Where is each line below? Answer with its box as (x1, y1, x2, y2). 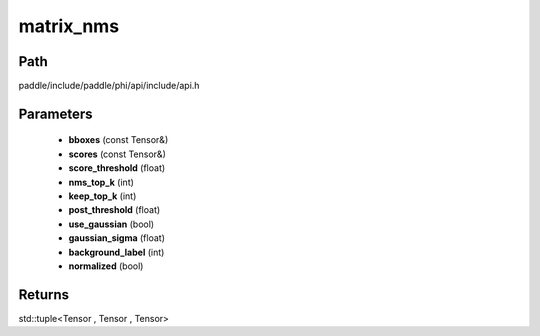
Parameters (18, 105, 93, 122)
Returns (18, 286, 70, 303)
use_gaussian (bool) (68, 218, 155, 230)
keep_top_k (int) (68, 190, 137, 202)
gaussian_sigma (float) (68, 232, 165, 244)
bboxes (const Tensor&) (68, 134, 169, 146)
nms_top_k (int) (68, 176, 135, 188)
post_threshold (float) (68, 204, 161, 216)
